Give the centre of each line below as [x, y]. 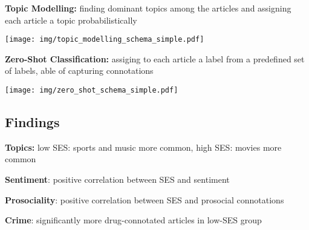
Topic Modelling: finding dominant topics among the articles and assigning [148, 8]
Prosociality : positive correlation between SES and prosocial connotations [145, 199]
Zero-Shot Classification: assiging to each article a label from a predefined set [155, 58]
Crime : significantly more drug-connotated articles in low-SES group [133, 220]
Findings [32, 122]
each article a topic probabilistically [71, 20]
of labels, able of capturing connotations [79, 71]
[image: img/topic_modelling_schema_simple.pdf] [105, 40]
